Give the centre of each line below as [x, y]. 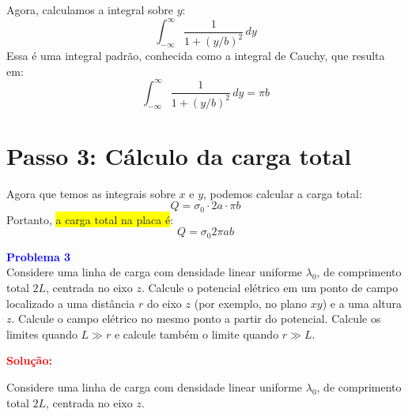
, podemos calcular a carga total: [283, 193]
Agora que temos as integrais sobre [91, 193]
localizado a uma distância [71, 303]
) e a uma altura [362, 303]
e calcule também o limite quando [196, 334]
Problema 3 [39, 256]
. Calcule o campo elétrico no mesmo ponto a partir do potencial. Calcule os [196, 319]
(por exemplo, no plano [251, 303]
